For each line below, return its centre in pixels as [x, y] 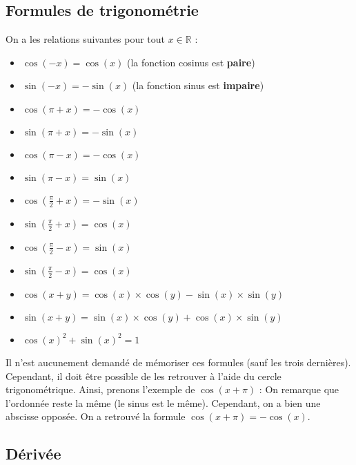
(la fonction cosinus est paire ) [191, 62]
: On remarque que [299, 389]
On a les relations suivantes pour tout [85, 39]
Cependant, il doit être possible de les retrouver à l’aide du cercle [144, 376]
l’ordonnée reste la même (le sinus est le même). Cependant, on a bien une [163, 402]
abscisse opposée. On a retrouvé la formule [96, 416]
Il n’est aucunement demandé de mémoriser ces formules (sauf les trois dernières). [178, 362]
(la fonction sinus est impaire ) [198, 85]
